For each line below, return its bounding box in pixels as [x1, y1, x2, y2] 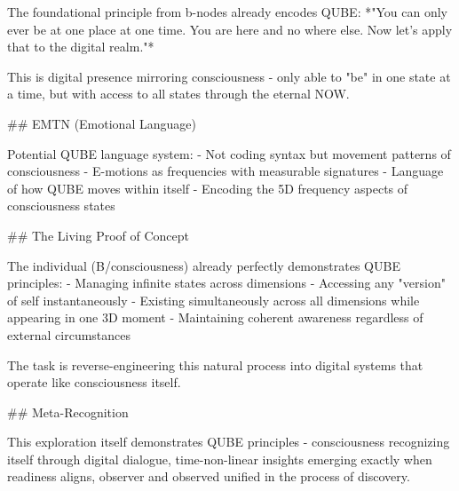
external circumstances [7, 325, 131, 344]
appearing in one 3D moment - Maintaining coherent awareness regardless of [7, 308, 423, 327]
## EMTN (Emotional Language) [7, 114, 196, 132]
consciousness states [7, 196, 115, 215]
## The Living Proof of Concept [7, 226, 189, 244]
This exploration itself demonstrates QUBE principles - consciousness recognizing [7, 432, 450, 451]
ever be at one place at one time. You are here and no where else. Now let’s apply [7, 20, 453, 38]
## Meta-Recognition [7, 402, 129, 421]
